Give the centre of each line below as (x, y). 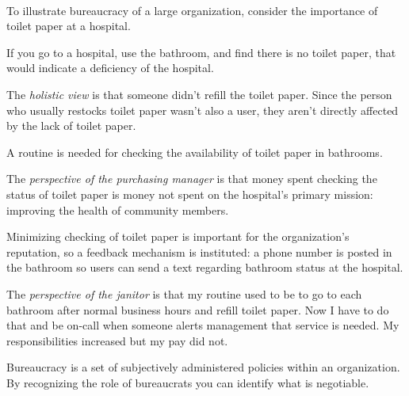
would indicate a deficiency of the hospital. (110, 68)
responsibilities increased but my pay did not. (117, 340)
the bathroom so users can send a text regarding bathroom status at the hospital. (205, 267)
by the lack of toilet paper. (71, 126)
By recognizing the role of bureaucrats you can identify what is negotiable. (188, 382)
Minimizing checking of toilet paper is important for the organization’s (178, 236)
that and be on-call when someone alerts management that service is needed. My (203, 325)
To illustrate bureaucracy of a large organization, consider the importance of (192, 10)
